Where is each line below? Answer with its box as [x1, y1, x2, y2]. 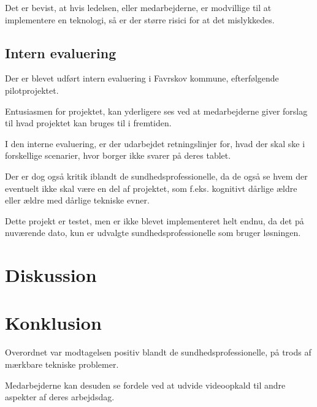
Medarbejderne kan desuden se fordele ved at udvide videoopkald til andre [5, 378, 286, 391]
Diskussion [5, 262, 97, 287]
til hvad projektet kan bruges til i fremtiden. [5, 116, 172, 129]
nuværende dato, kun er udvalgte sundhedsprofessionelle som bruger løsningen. [5, 226, 301, 239]
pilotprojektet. [5, 83, 59, 96]
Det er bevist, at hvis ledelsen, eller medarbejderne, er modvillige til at [5, 1, 272, 13]
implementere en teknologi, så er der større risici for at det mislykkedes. [5, 13, 275, 26]
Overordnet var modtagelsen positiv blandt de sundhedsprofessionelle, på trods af [5, 346, 311, 359]
